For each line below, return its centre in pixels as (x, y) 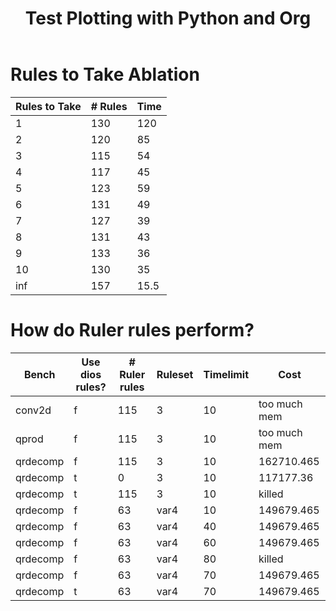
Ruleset (175, 374)
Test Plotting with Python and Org (168, 18)
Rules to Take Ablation (105, 74)
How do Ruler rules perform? (132, 330)
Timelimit (226, 374)
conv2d (33, 410)
